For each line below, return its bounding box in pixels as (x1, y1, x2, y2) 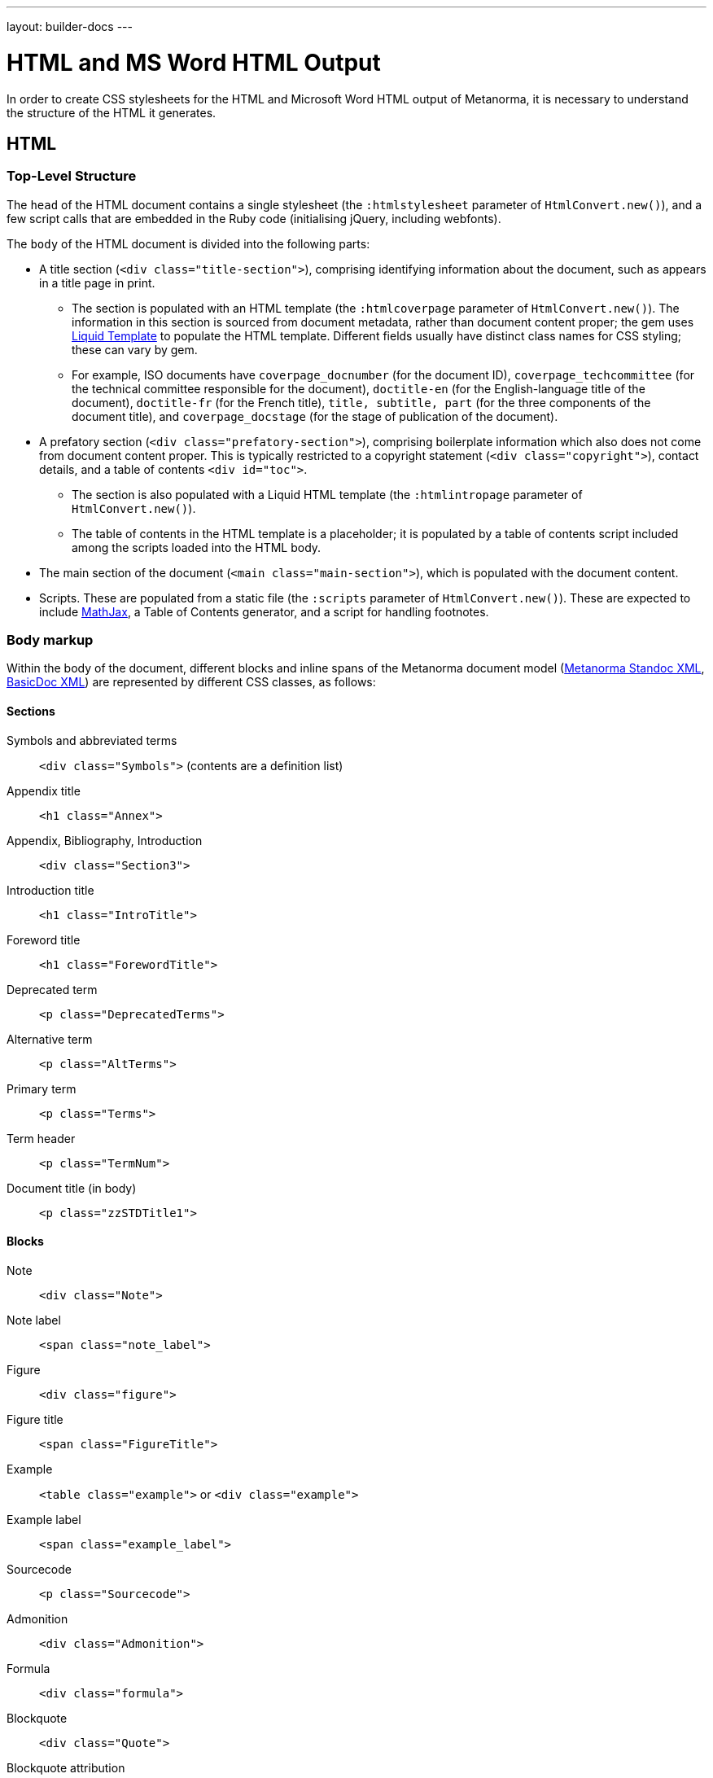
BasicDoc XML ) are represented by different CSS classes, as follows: (7, 675, 376, 690)
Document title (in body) (7, 1180, 137, 1195)
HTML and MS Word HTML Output (7, 48, 381, 77)
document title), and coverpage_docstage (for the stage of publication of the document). (72, 409, 558, 423)
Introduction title (7, 882, 94, 897)
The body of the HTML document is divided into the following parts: (7, 236, 370, 251)
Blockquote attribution (7, 1760, 125, 1775)
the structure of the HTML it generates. (7, 105, 217, 120)
